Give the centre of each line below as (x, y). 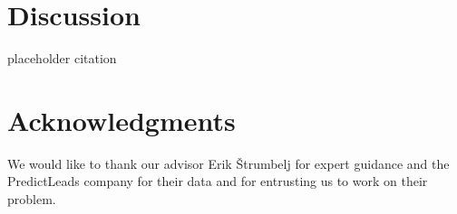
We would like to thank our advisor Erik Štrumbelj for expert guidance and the (228, 163)
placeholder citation (62, 58)
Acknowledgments (122, 120)
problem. (32, 199)
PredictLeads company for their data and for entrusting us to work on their (218, 181)
